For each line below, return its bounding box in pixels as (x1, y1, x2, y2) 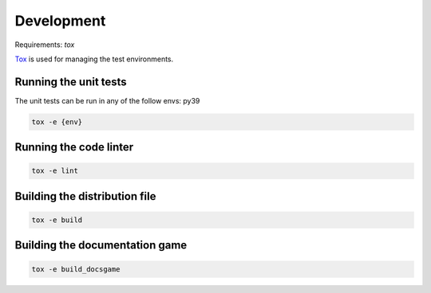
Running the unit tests (14, 75, 127, 88)
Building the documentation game (14, 239, 188, 252)
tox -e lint (31, 166, 79, 175)
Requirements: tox (14, 40, 75, 49)
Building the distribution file (14, 189, 156, 203)
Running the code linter (14, 140, 134, 154)
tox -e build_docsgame (31, 264, 121, 274)
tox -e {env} (31, 117, 83, 127)
